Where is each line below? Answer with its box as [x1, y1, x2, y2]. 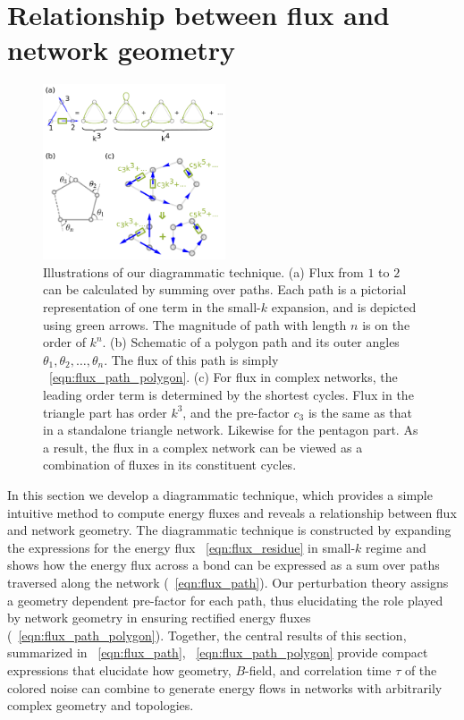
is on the [362, 315, 410, 334]
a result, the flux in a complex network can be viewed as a [43, 437, 363, 456]
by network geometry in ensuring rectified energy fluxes [7, 608, 311, 627]
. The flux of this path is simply [104, 350, 279, 368]
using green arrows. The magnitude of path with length [43, 315, 347, 334]
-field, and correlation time [245, 660, 392, 679]
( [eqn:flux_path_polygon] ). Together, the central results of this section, [7, 625, 407, 644]
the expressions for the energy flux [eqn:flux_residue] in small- [7, 538, 356, 556]
